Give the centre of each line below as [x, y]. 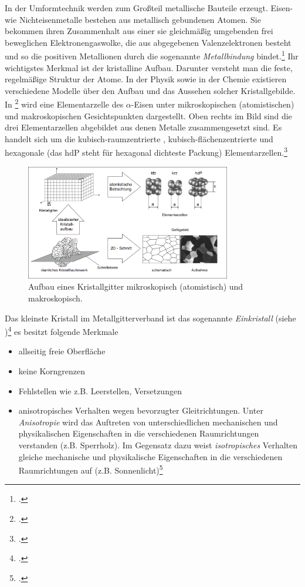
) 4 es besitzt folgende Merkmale [62, 331]
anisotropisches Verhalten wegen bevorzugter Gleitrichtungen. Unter [141, 410]
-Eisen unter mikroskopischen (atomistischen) [213, 104]
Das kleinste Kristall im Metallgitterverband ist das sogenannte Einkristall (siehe [150, 318]
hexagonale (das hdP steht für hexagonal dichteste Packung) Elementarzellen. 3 [146, 152]
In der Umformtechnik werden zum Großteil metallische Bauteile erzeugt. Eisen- [149, 8]
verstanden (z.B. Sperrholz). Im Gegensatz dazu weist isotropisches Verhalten [158, 445]
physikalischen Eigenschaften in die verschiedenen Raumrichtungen [139, 433]
